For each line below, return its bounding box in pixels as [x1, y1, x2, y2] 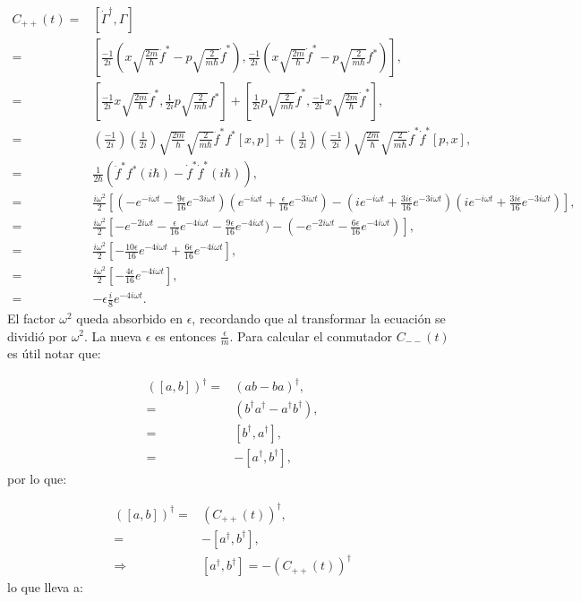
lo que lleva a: [7, 578, 83, 597]
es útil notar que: [7, 344, 101, 363]
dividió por [7, 326, 67, 345]
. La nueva [84, 326, 141, 345]
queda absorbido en [76, 308, 184, 327]
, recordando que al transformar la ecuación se [192, 308, 446, 327]
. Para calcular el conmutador [229, 326, 393, 345]
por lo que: [7, 469, 67, 487]
